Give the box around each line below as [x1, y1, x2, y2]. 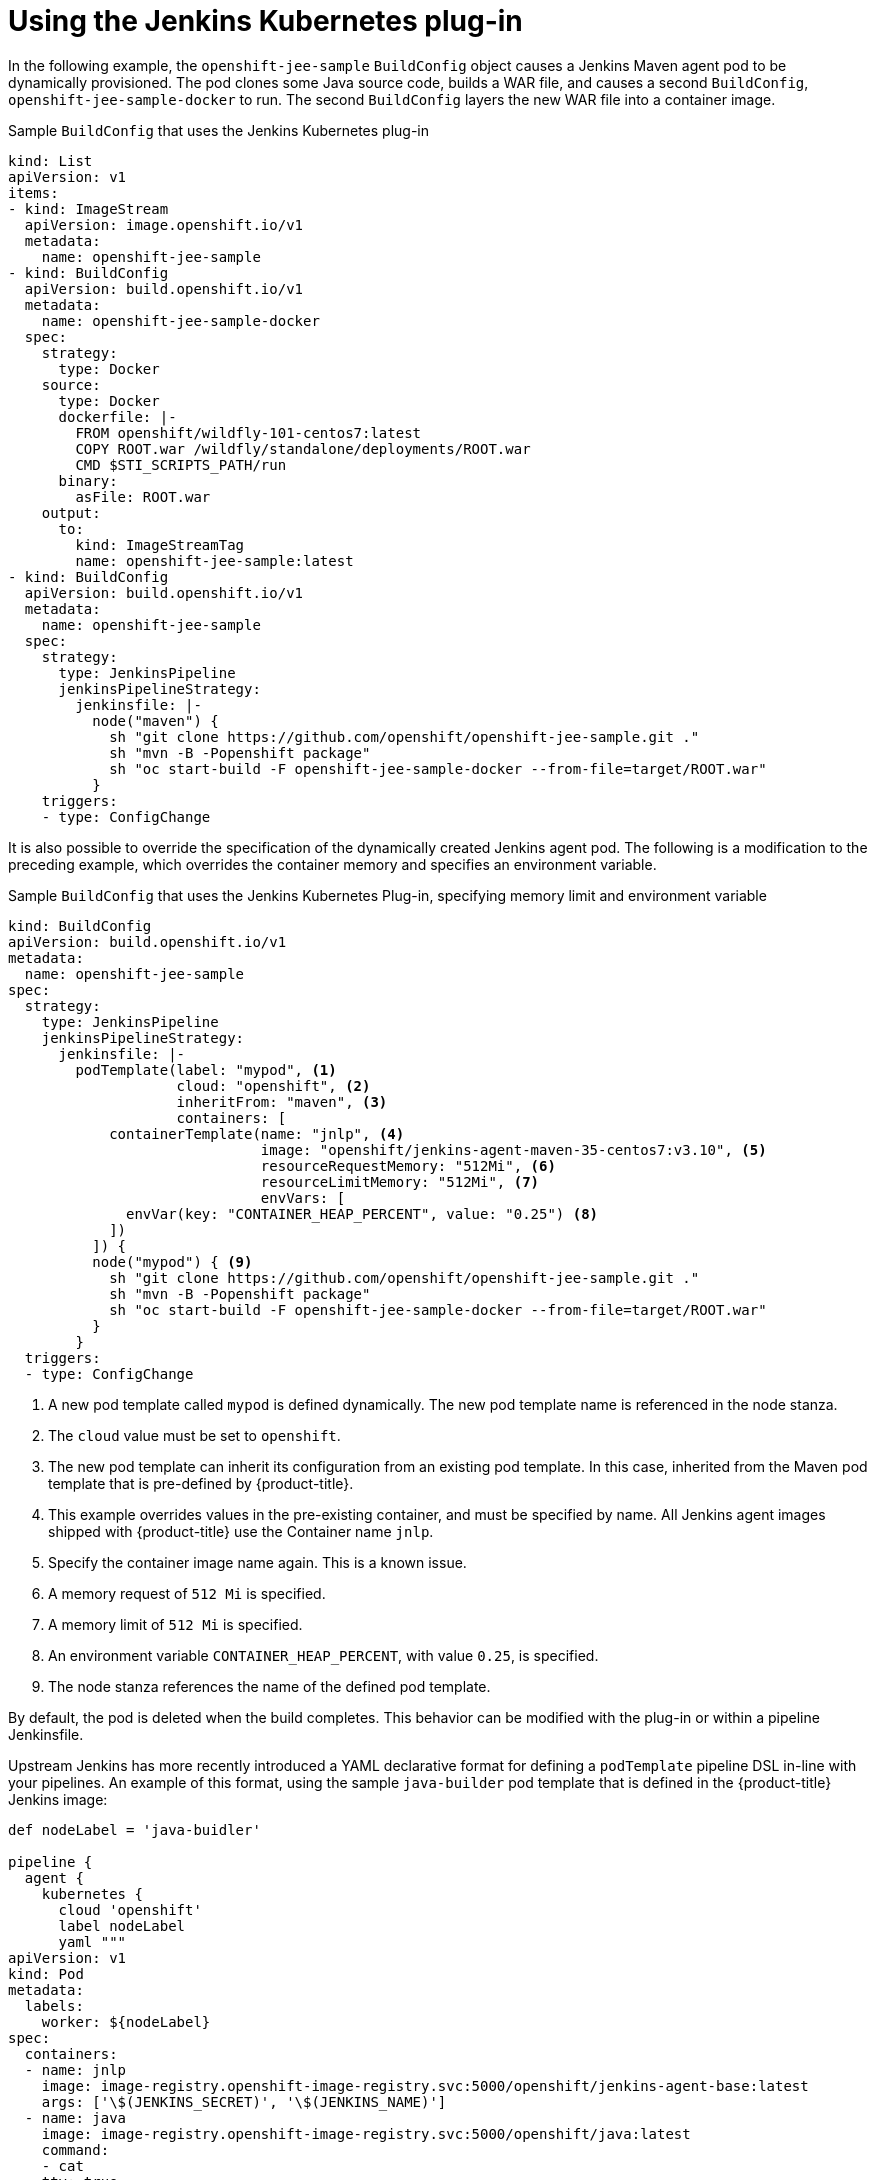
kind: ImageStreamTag [75, 536, 245, 553]
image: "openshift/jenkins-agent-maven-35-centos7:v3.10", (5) [260, 1141, 767, 1158]
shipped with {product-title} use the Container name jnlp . [48, 1522, 434, 1540]
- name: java [24, 2109, 127, 2126]
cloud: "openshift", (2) [176, 1077, 371, 1094]
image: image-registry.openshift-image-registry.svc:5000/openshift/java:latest [41, 2125, 691, 2142]
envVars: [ [260, 1189, 346, 1206]
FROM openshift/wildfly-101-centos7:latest [75, 424, 422, 441]
